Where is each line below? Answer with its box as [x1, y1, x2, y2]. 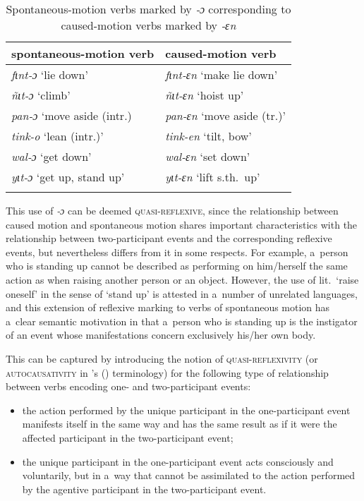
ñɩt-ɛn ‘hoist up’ [165, 87, 244, 103]
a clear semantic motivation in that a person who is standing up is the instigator [6, 313, 358, 328]
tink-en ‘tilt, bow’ [165, 128, 252, 144]
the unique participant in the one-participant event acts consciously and [22, 454, 334, 469]
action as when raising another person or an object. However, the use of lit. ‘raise [6, 272, 359, 286]
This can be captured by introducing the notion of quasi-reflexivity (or [6, 351, 318, 366]
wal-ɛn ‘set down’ [165, 148, 250, 164]
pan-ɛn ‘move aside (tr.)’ [165, 107, 286, 123]
